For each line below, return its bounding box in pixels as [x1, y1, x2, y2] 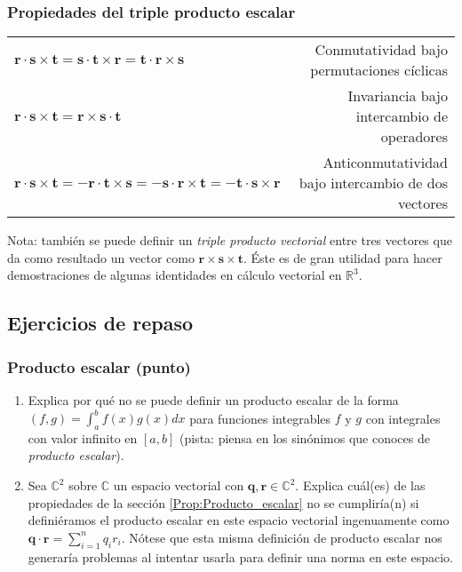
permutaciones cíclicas [310, 60, 448, 81]
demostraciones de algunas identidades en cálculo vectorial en [7, 266, 342, 284]
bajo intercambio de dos [299, 172, 448, 194]
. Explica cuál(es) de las [295, 476, 426, 495]
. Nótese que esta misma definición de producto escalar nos [121, 528, 442, 546]
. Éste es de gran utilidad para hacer [243, 248, 442, 266]
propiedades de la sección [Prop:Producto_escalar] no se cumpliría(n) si [28, 493, 419, 512]
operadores [380, 126, 448, 147]
